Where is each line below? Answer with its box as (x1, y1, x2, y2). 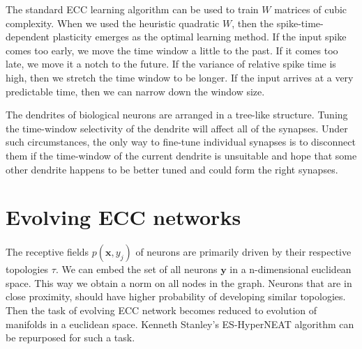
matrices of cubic (274, 2, 347, 16)
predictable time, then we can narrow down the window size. (6, 84, 265, 98)
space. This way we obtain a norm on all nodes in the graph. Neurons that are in (6, 275, 352, 290)
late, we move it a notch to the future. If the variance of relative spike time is (6, 56, 336, 71)
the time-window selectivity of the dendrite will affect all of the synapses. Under (6, 121, 348, 135)
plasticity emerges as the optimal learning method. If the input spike (52, 29, 347, 44)
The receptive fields (6, 245, 89, 259)
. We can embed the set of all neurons (55, 262, 218, 277)
